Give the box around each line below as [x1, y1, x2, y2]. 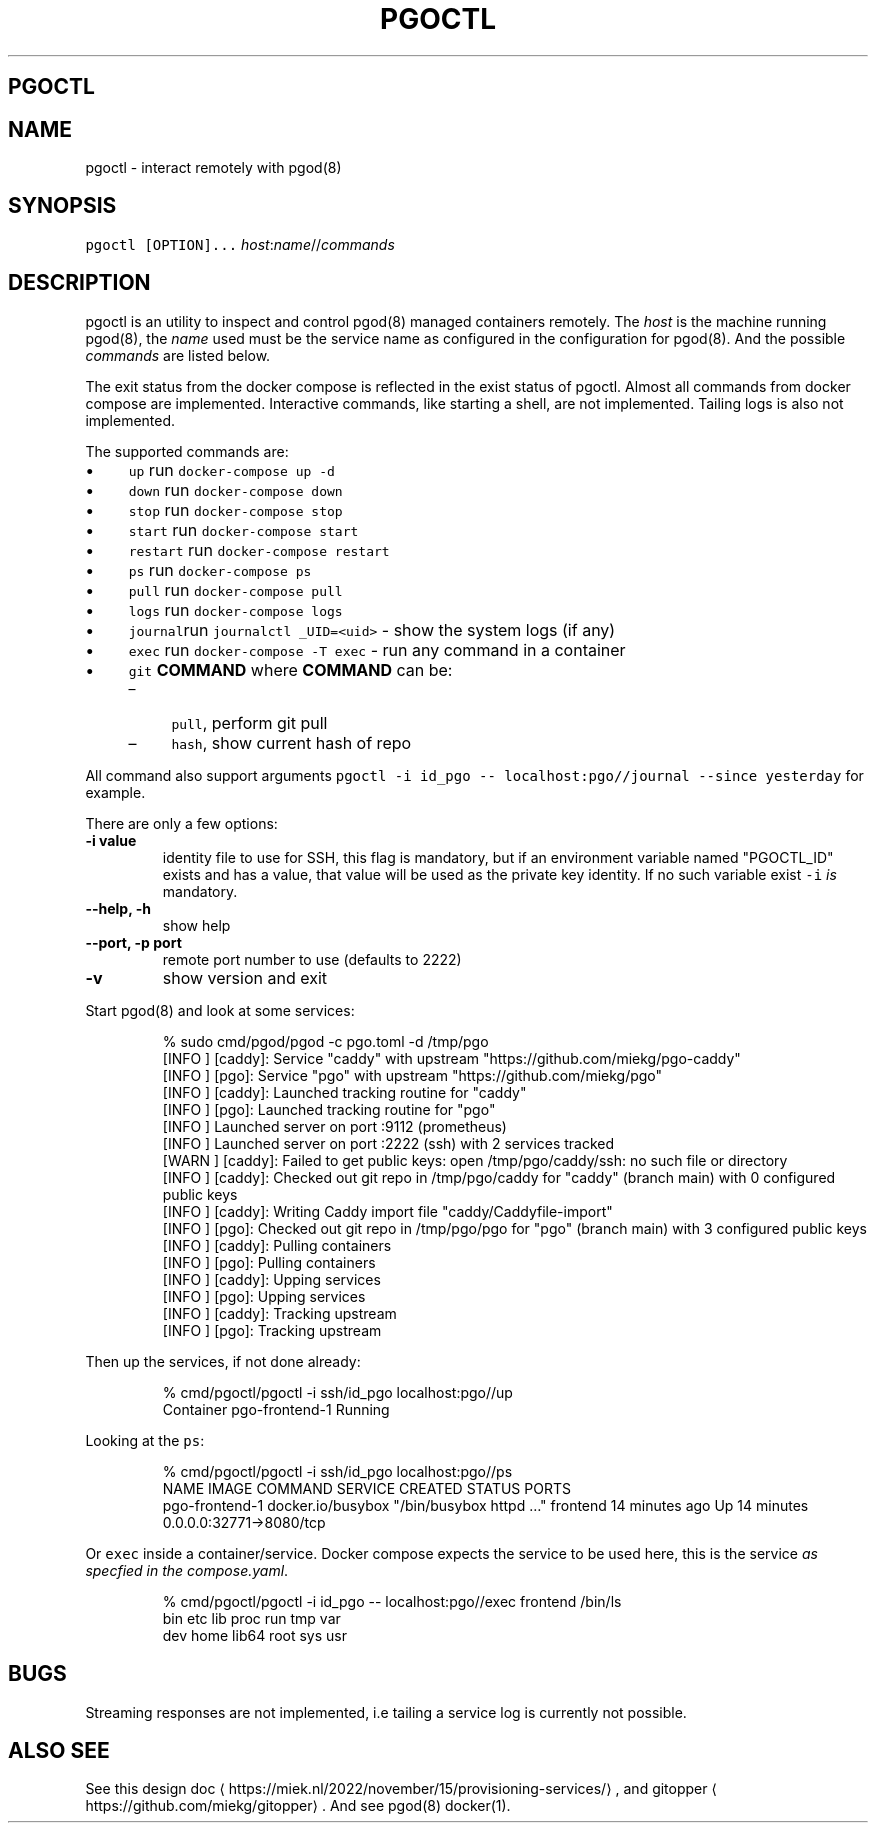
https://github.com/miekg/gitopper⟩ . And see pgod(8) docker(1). [85, 1797, 511, 1815]
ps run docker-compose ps [128, 559, 312, 580]
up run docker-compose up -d [128, 459, 335, 480]
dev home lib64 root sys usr [162, 1626, 347, 1644]
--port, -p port [85, 933, 182, 951]
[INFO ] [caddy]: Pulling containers [162, 1236, 392, 1254]
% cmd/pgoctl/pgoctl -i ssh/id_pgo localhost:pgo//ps [162, 1462, 513, 1480]
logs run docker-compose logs [128, 599, 343, 620]
